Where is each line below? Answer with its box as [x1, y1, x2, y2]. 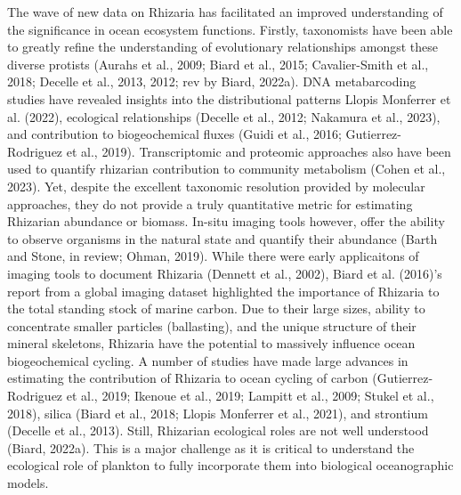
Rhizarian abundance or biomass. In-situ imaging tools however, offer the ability [7, 212, 445, 231]
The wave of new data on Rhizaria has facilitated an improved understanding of [7, 3, 443, 20]
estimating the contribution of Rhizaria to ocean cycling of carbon [7, 369, 368, 387]
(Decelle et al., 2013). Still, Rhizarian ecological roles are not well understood [7, 421, 429, 440]
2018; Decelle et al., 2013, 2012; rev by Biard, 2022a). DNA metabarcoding [7, 72, 417, 91]
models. [7, 474, 49, 492]
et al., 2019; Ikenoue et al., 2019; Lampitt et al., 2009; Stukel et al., [66, 386, 434, 405]
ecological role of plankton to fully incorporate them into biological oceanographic [7, 456, 454, 475]
